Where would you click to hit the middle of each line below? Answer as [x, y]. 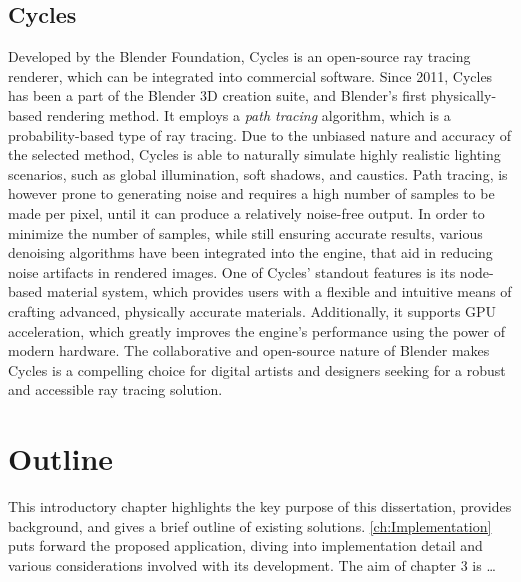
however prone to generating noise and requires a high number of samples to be [251, 193]
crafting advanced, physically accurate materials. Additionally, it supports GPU [252, 310]
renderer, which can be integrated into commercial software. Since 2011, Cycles [250, 75]
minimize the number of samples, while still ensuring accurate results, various [245, 232]
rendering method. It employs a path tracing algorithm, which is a [248, 114]
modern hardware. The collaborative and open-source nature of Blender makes [249, 350]
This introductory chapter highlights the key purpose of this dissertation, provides [260, 506]
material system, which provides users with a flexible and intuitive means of [279, 291]
